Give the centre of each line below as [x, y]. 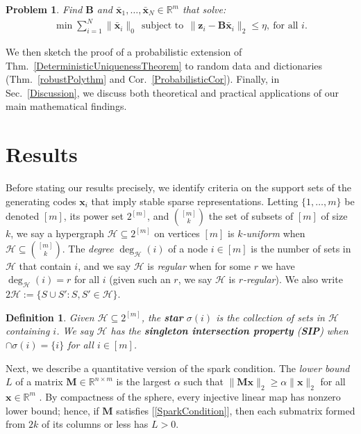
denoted [23, 216]
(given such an [140, 279]
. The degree [88, 248]
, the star [162, 317]
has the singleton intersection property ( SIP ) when [229, 331]
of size [334, 216]
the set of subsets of [251, 216]
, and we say [104, 265]
